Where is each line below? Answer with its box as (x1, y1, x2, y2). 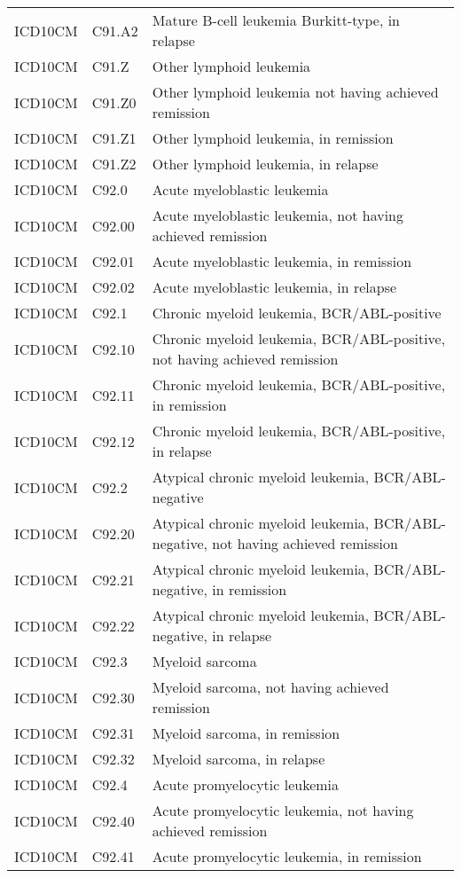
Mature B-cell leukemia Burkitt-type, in (152, 10, 400, 30)
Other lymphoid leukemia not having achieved (152, 82, 439, 102)
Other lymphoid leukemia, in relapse (152, 153, 379, 174)
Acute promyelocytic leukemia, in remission (152, 846, 422, 866)
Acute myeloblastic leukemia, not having (152, 205, 403, 225)
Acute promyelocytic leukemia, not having (152, 800, 414, 820)
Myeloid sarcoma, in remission (152, 723, 340, 743)
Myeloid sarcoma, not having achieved (152, 677, 389, 697)
